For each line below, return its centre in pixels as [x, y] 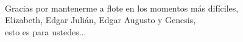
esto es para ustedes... [46, 31]
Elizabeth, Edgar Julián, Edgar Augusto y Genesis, [100, 20]
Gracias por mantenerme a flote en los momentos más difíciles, [122, 8]
